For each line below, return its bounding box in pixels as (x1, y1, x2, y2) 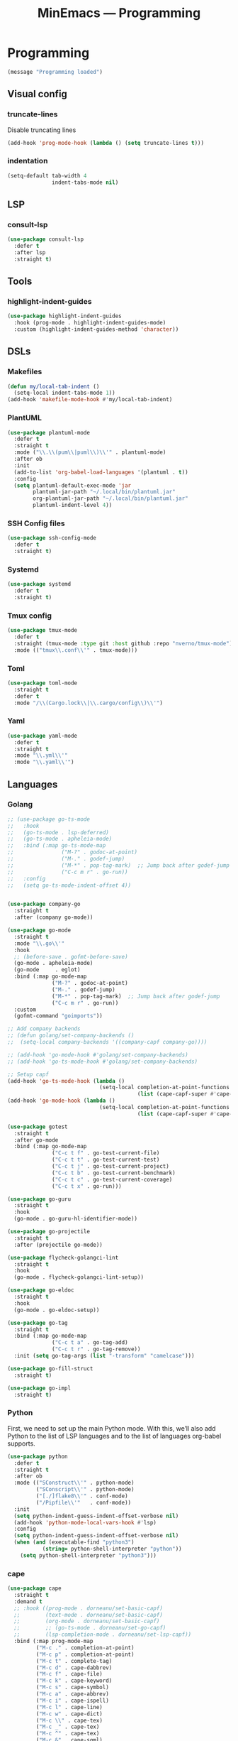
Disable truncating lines (7, 126, 76, 134)
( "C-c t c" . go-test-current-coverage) (52, 1176, 173, 1183)
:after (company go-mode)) (13, 914, 93, 921)
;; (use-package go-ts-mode (7, 815, 91, 823)
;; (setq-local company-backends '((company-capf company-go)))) (7, 1039, 208, 1046)
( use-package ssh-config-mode (7, 535, 97, 542)
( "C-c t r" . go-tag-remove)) (52, 1346, 141, 1353)
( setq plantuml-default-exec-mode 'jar (13, 481, 132, 489)
